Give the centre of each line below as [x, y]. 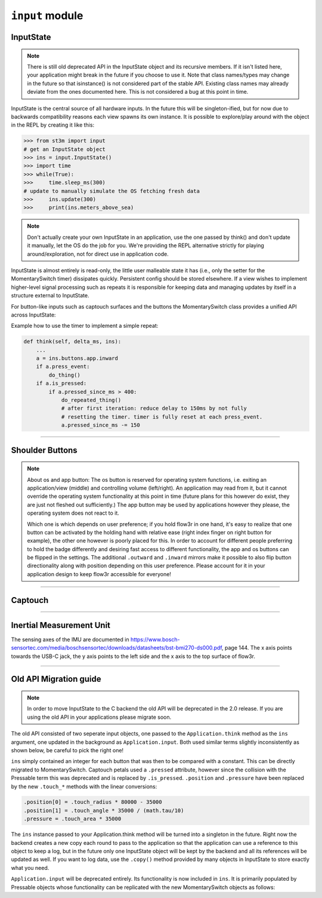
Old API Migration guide [56, 679]
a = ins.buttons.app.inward [77, 359]
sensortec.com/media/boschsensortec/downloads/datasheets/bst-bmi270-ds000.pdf [117, 648]
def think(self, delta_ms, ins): [72, 342]
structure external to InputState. [50, 296]
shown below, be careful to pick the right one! [67, 750]
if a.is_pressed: [61, 383]
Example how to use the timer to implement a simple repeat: [85, 326]
